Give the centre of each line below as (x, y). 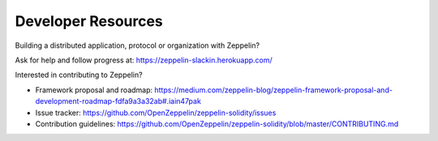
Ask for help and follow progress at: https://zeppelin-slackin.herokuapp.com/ (144, 60)
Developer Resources (89, 21)
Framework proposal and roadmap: (94, 90)
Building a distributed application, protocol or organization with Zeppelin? (137, 45)
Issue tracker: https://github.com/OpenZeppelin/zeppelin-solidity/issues (156, 113)
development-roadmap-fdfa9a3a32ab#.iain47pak (118, 101)
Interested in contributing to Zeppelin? (79, 75)
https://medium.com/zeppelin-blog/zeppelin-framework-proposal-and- (274, 90)
